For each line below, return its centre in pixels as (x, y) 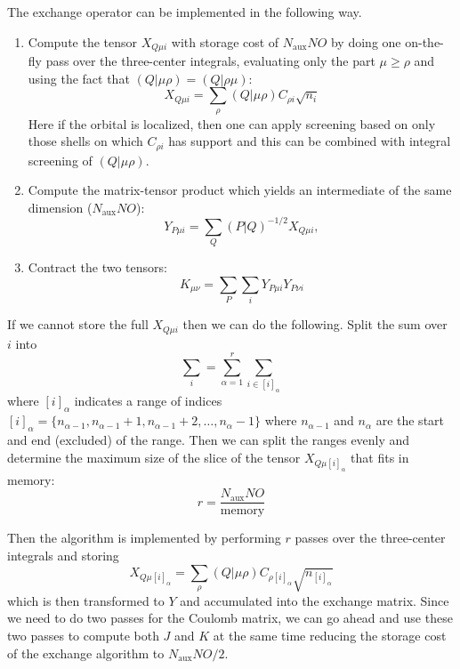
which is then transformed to (86, 600)
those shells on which (85, 141)
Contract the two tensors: (97, 267)
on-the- (424, 41)
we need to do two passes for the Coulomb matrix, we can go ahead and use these (230, 618)
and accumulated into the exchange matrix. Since (315, 600)
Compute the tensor (83, 41)
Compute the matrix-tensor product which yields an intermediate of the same (240, 190)
